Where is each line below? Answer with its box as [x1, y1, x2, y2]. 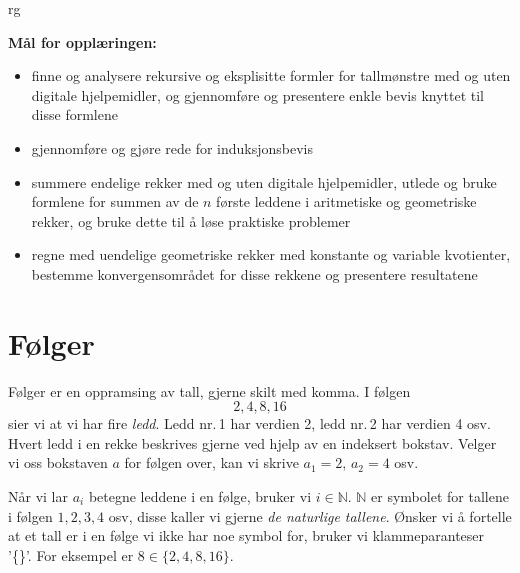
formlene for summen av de [31, 191, 199, 212]
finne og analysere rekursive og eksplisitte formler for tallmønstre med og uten [31, 65, 511, 86]
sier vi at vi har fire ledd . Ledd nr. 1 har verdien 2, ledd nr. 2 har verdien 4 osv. [8, 413, 491, 434]
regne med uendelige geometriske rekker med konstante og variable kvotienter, [31, 244, 511, 265]
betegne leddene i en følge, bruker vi [88, 486, 312, 507]
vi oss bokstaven [8, 452, 108, 473]
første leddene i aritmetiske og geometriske [216, 191, 477, 212]
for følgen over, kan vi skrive [124, 452, 299, 473]
